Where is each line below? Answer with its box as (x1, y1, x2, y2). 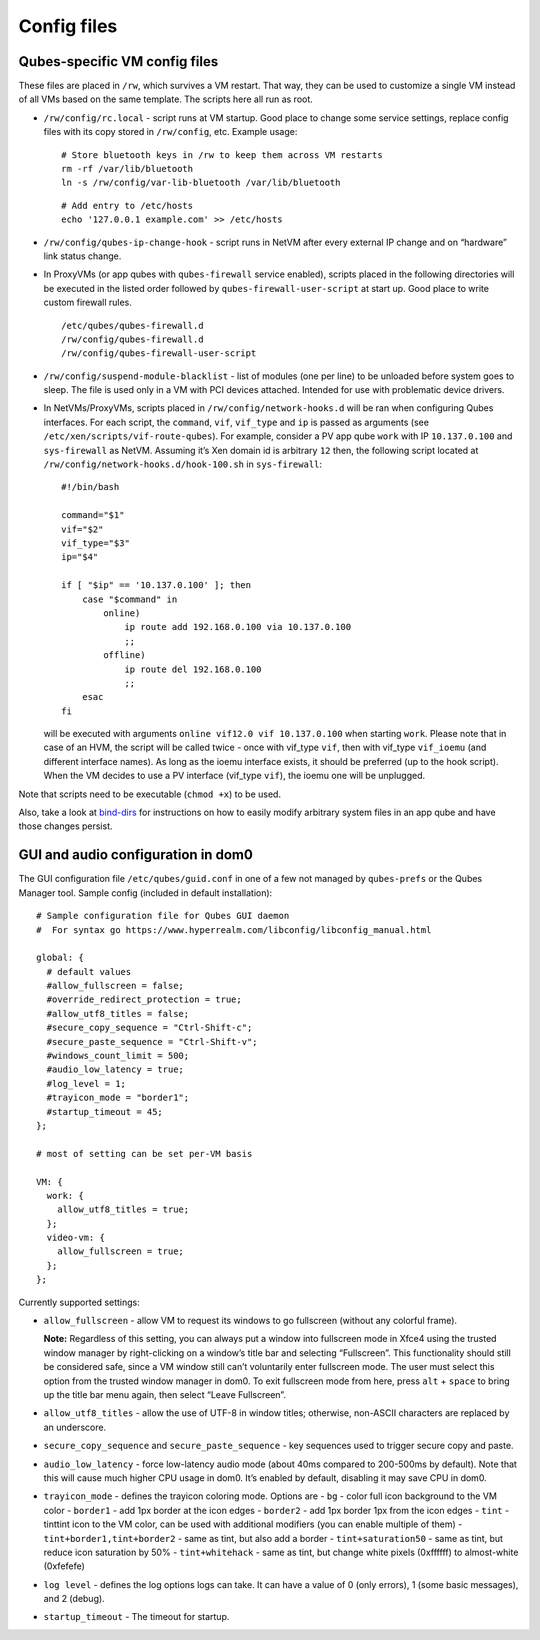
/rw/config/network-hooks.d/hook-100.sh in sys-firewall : (43, 458, 323, 470)
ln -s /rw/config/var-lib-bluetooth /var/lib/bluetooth (61, 177, 341, 189)
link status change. (43, 250, 122, 262)
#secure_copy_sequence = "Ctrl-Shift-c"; (46, 1022, 253, 1034)
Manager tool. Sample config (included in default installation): (18, 886, 273, 899)
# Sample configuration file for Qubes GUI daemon (36, 910, 290, 922)
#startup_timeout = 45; (46, 1106, 164, 1117)
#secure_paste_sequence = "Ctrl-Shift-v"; (46, 1036, 259, 1047)
